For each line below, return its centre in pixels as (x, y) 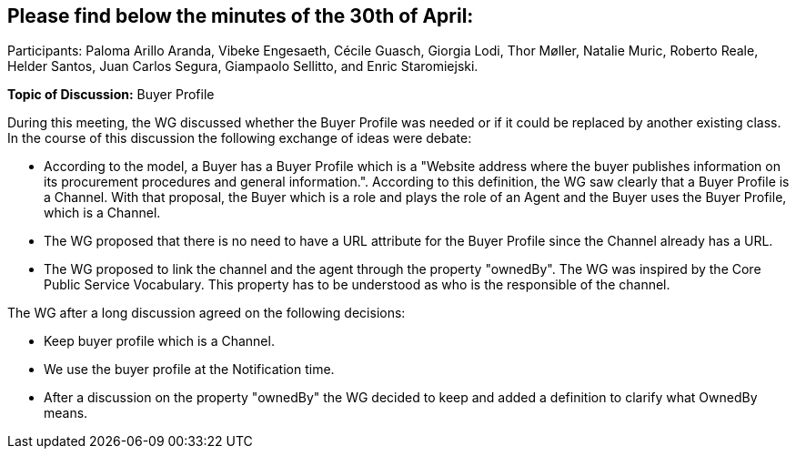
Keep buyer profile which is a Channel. (159, 341)
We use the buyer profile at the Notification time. (189, 370)
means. (66, 413)
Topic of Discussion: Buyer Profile (111, 95)
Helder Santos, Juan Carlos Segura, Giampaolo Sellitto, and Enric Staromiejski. (243, 66)
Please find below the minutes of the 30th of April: (241, 16)
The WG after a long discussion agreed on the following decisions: (207, 313)
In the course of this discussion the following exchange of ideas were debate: (240, 138)
